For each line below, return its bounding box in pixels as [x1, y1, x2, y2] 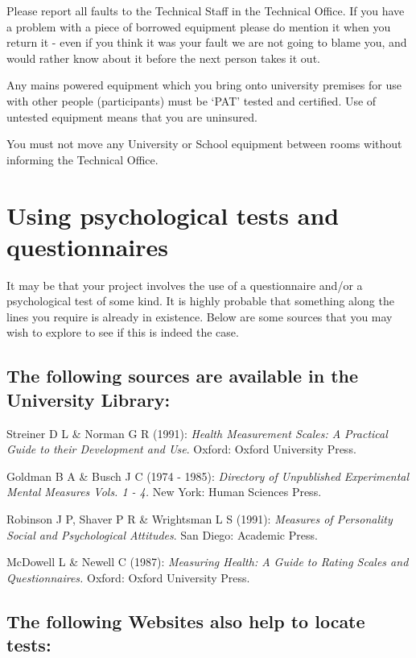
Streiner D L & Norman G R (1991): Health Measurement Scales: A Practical [6, 424, 388, 441]
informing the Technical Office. [6, 151, 159, 168]
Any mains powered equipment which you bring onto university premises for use [6, 77, 402, 93]
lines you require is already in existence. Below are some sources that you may [6, 308, 393, 325]
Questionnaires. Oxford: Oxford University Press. [6, 569, 250, 586]
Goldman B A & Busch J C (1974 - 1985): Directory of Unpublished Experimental [6, 467, 410, 484]
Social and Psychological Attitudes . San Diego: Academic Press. [6, 526, 318, 543]
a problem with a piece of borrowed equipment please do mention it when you [6, 18, 391, 35]
